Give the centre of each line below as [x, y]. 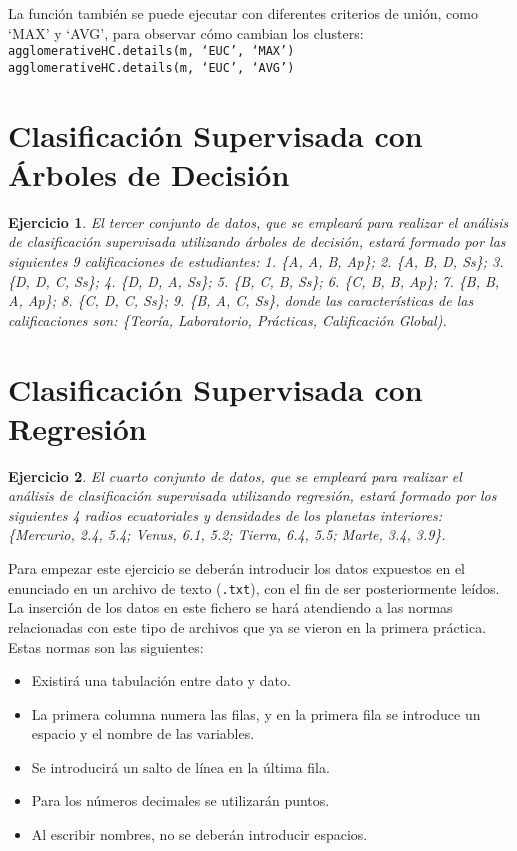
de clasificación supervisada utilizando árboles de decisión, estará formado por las [257, 241]
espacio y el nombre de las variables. [143, 733]
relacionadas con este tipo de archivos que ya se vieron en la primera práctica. [247, 626]
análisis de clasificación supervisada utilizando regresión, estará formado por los [252, 495]
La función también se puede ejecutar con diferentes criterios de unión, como [243, 13]
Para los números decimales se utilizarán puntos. [180, 800]
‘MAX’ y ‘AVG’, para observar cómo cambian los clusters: [186, 32]
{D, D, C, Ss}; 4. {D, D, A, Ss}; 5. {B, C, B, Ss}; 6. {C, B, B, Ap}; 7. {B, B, [254, 280]
